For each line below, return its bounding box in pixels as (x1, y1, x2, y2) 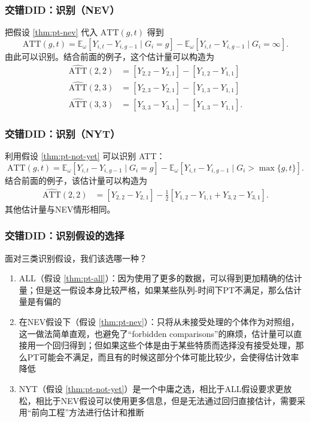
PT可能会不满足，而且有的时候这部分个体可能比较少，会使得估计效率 (27, 350, 299, 363)
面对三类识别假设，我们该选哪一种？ (5, 251, 147, 264)
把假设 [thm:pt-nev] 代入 (5, 26, 98, 38)
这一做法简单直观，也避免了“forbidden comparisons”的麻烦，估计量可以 (19, 327, 294, 339)
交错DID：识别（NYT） (5, 126, 120, 141)
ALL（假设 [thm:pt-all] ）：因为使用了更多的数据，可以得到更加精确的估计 (19, 272, 302, 284)
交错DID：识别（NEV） (5, 2, 120, 17)
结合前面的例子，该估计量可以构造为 (5, 174, 147, 186)
